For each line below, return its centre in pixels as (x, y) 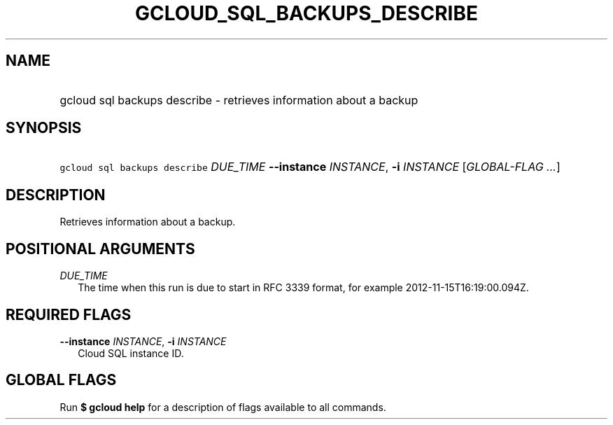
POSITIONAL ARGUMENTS (100, 249)
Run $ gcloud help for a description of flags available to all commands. (223, 407)
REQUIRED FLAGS (69, 314)
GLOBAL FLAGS (61, 380)
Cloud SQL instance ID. (131, 353)
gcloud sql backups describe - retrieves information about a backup (239, 100)
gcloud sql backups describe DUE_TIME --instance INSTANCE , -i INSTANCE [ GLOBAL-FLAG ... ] (310, 167)
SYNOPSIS (44, 128)
